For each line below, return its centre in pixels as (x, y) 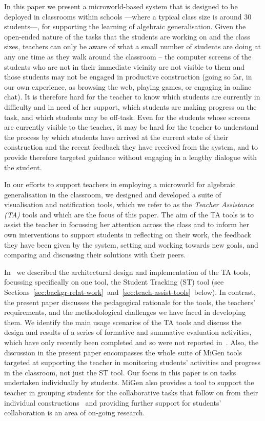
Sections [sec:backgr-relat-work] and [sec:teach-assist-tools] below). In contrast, (130, 292)
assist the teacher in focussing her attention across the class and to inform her (127, 224)
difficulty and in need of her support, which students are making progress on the (130, 106)
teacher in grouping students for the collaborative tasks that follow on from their (131, 392)
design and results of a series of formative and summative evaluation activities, (128, 332)
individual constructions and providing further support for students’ (113, 402)
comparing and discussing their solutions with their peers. (95, 255)
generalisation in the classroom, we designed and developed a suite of (113, 194)
